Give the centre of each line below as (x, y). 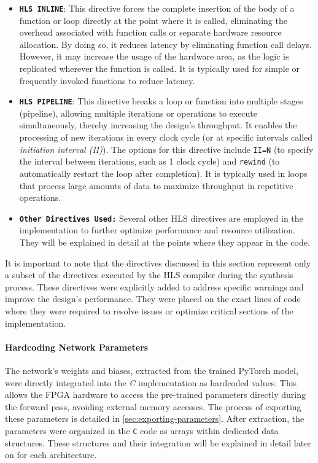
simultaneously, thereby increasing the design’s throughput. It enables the (158, 125)
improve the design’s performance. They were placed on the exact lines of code (153, 299)
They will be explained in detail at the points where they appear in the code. (165, 242)
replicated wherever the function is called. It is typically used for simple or (160, 68)
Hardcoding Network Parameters (77, 347)
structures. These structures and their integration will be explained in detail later (158, 442)
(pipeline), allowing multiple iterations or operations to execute (138, 113)
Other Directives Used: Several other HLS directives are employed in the (161, 218)
